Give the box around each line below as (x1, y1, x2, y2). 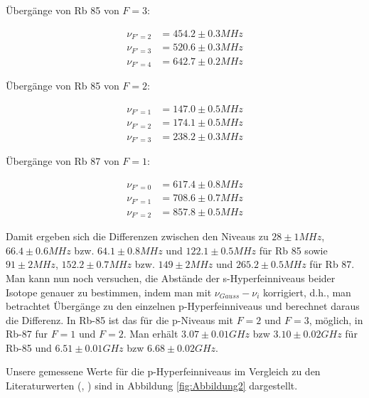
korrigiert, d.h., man (263, 284, 351, 299)
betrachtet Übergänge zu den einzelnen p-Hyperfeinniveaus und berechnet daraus (6, 298, 360, 313)
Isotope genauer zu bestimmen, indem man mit (6, 284, 212, 299)
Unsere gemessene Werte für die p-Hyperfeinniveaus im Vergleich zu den (6, 364, 321, 379)
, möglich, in (309, 312, 363, 327)
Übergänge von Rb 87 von (6, 154, 119, 168)
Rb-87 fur (6, 326, 48, 341)
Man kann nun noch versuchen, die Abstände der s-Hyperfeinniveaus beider (6, 270, 336, 285)
